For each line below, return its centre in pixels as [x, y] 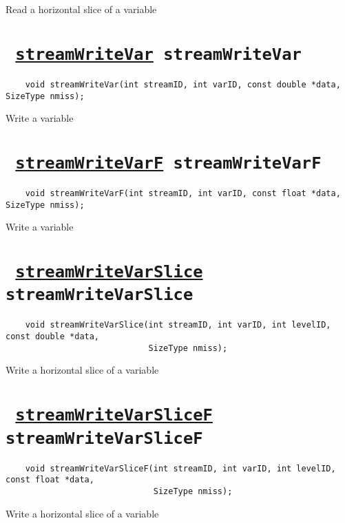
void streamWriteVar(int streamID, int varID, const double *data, [183, 84]
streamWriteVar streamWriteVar [158, 54]
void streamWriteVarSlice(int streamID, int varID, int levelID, [178, 325]
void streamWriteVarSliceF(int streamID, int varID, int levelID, [180, 468]
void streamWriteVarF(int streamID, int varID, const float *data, [183, 193]
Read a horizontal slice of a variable [81, 9]
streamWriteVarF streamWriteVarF [168, 163]
